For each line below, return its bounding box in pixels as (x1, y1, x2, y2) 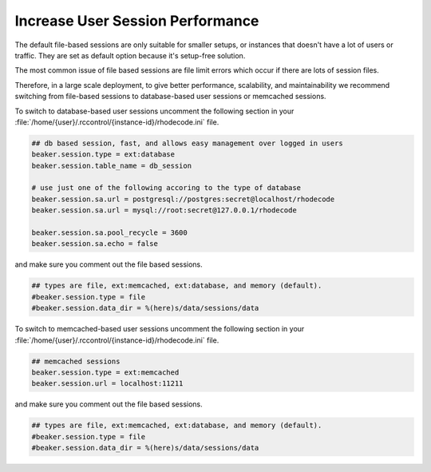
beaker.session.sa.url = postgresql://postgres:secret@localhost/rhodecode (31, 194, 335, 204)
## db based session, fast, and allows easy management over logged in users (31, 138, 343, 148)
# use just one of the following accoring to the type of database (31, 184, 302, 192)
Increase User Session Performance (14, 12, 259, 30)
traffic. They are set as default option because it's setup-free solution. (14, 50, 246, 60)
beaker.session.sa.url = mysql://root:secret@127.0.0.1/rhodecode (31, 206, 297, 215)
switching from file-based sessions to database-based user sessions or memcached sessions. (14, 92, 326, 101)
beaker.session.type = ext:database (31, 150, 176, 159)
